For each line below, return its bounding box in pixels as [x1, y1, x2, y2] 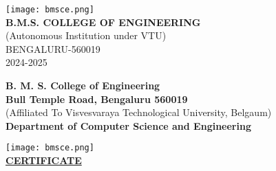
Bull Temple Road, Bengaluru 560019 [6, 91, 188, 106]
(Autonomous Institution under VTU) [6, 28, 167, 43]
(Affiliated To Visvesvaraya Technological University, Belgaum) [6, 105, 272, 119]
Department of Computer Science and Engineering [6, 118, 251, 133]
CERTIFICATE [6, 153, 82, 168]
